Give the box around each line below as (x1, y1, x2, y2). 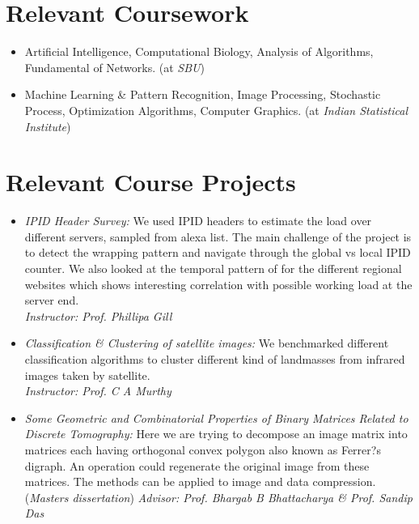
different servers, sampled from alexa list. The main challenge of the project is (24, 228, 412, 245)
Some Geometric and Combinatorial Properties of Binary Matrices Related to (24, 409, 408, 426)
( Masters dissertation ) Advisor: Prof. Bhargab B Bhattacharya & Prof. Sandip (24, 488, 413, 505)
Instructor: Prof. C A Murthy (24, 382, 171, 399)
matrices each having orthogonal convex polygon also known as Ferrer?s (24, 441, 381, 458)
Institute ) (24, 117, 71, 134)
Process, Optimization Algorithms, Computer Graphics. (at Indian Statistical (24, 101, 408, 118)
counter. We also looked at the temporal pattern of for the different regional (24, 260, 402, 276)
